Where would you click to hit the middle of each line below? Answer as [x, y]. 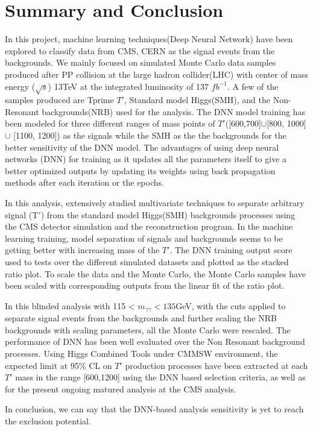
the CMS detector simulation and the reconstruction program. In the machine [149, 226]
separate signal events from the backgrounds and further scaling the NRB [141, 318]
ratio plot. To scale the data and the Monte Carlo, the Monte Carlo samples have [155, 273]
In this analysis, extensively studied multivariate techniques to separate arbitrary [155, 203]
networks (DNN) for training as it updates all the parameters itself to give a [146, 159]
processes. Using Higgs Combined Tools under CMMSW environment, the [141, 353]
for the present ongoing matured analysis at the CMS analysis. [121, 389]
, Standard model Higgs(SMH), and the [197, 100]
